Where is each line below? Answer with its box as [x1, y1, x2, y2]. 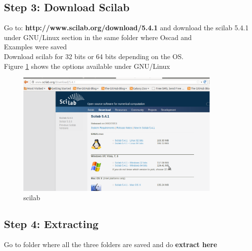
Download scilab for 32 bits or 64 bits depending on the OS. [4, 51, 184, 61]
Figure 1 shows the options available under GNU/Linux [4, 61, 170, 71]
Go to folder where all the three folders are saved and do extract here [4, 239, 217, 250]
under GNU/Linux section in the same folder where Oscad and [4, 32, 192, 42]
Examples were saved [4, 42, 67, 52]
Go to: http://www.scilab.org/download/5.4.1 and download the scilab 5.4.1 [4, 22, 249, 33]
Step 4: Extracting [4, 216, 99, 231]
